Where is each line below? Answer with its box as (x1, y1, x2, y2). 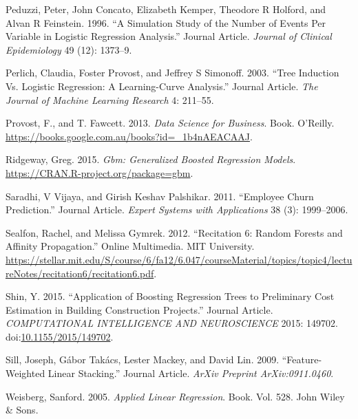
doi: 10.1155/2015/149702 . (6, 329, 114, 343)
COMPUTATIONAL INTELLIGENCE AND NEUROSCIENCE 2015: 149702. (6, 316, 338, 330)
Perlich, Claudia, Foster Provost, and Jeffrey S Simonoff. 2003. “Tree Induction (6, 65, 339, 80)
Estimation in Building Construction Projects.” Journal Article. (6, 302, 273, 316)
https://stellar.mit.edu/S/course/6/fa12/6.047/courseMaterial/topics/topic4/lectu (6, 252, 352, 266)
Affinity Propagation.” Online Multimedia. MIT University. (6, 239, 255, 253)
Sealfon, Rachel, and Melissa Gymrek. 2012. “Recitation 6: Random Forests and (6, 225, 343, 239)
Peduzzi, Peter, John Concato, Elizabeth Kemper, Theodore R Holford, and (6, 2, 326, 16)
